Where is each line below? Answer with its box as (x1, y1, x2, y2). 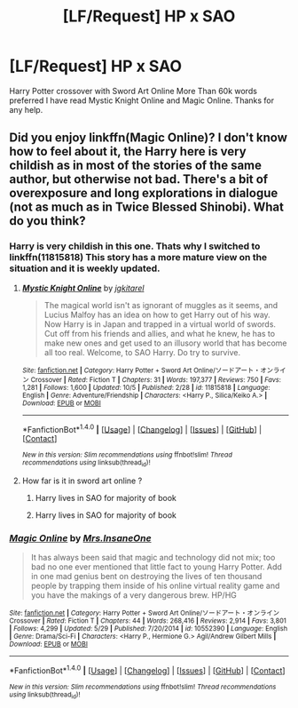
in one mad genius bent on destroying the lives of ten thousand (30, 570, 263, 581)
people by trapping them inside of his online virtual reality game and (30, 580, 280, 591)
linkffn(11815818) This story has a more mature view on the (9, 251, 268, 264)
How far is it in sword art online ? (21, 475, 143, 486)
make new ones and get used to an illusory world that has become (43, 338, 287, 348)
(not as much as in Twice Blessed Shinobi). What (9, 200, 284, 215)
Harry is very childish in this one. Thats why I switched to (9, 240, 261, 252)
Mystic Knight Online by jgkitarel (21, 282, 145, 293)
